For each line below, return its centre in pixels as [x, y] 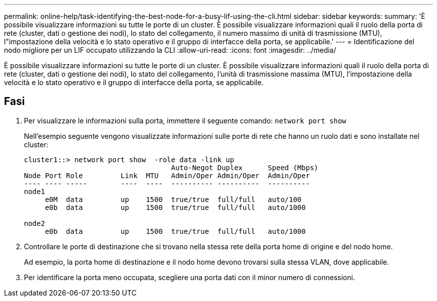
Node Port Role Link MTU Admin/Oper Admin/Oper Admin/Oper [167, 175]
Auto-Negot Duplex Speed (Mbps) [245, 167]
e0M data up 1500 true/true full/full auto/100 [173, 199]
